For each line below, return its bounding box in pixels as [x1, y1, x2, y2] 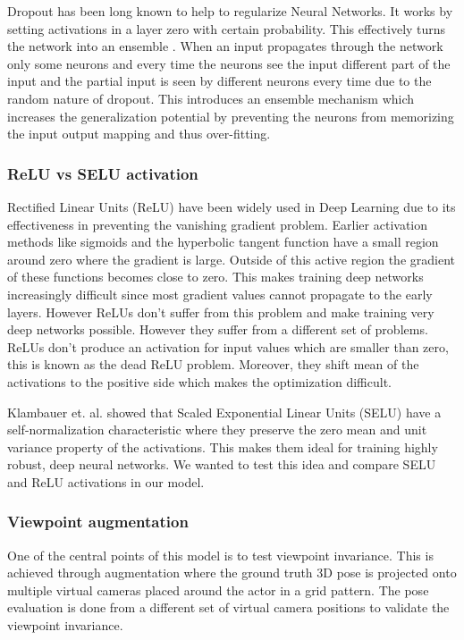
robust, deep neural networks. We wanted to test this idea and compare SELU [7, 455, 436, 474]
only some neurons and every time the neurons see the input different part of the [7, 54, 451, 72]
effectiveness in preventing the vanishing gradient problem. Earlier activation [7, 215, 428, 233]
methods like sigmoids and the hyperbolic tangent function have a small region [7, 232, 439, 251]
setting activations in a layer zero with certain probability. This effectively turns [7, 19, 446, 38]
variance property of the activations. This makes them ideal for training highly [7, 437, 438, 456]
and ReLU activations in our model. [7, 472, 205, 491]
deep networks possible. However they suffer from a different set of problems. [7, 320, 428, 339]
